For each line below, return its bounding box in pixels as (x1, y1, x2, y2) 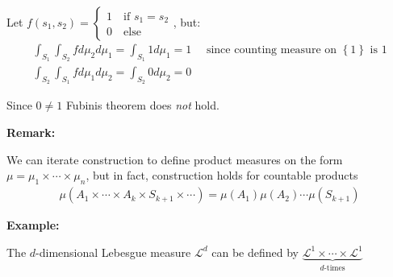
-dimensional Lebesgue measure (36, 243, 191, 260)
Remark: (6, 124, 56, 141)
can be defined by (211, 243, 299, 260)
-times (324, 263, 345, 272)
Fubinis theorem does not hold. (65, 97, 219, 114)
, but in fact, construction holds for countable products (86, 167, 358, 184)
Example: (6, 217, 60, 234)
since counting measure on (206, 44, 337, 56)
